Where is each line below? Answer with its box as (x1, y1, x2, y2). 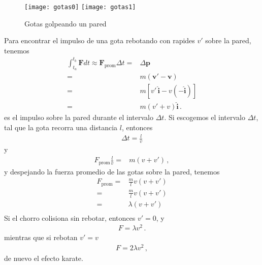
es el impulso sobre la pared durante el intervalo (4, 112, 153, 123)
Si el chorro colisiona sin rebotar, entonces (4, 212, 136, 223)
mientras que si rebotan (4, 232, 78, 243)
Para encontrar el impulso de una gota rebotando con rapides (4, 35, 195, 46)
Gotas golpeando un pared (24, 18, 107, 28)
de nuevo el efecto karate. (4, 253, 83, 263)
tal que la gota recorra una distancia (4, 122, 118, 133)
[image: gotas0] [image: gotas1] (24, 4, 136, 11)
